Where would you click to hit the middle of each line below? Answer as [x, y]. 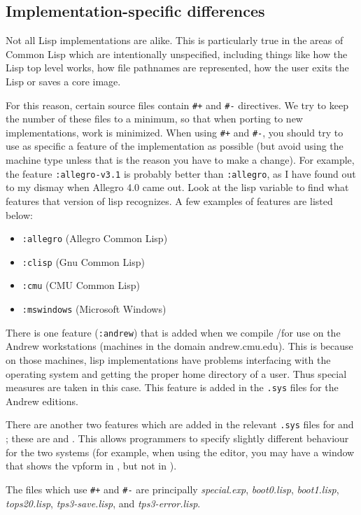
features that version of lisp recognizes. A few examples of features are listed [169, 200]
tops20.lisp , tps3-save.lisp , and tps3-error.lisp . [103, 503]
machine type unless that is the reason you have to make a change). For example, [180, 160]
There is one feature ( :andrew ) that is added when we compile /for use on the [173, 332]
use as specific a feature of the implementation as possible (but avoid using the [175, 146]
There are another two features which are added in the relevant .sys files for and [180, 424]
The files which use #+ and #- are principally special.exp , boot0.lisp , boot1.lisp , [172, 489]
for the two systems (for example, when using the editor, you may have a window [180, 452]
